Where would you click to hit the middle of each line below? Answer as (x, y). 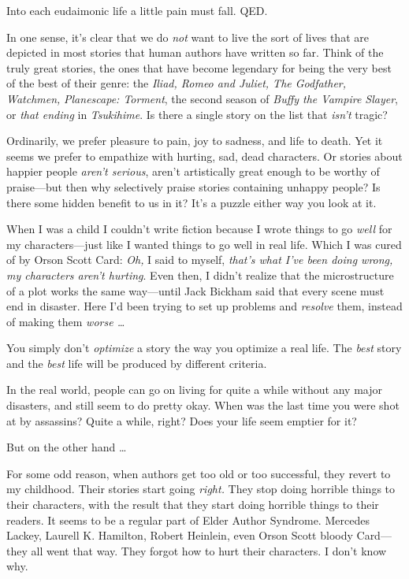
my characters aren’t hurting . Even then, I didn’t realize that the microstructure (200, 275)
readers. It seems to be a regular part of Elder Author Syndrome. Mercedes (188, 520)
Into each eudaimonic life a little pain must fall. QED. (137, 10)
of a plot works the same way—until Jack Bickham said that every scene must (195, 290)
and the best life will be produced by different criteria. (137, 363)
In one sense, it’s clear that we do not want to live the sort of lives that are (188, 37)
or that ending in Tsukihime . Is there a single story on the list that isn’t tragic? (197, 114)
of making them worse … (66, 321)
